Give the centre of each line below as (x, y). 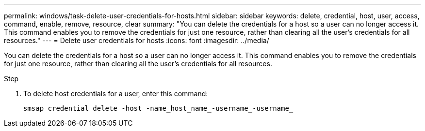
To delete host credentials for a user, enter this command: (116, 94)
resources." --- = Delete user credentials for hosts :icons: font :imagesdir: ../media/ (137, 40)
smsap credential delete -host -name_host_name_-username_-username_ (158, 108)
